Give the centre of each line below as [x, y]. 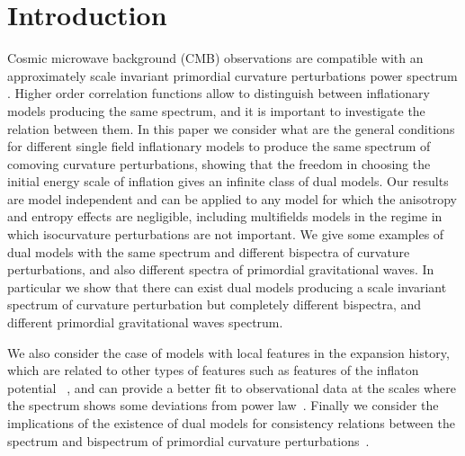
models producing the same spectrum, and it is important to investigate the [216, 110]
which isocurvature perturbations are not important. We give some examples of [226, 234]
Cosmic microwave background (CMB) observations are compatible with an [215, 58]
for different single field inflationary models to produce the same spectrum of [219, 146]
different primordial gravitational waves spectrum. [145, 322]
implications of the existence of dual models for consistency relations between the [231, 423]
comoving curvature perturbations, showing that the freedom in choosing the [219, 163]
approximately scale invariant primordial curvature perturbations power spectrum [232, 75]
